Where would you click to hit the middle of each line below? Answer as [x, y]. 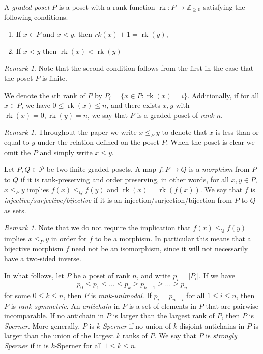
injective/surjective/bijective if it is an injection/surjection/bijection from [118, 200]
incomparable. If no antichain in [54, 316]
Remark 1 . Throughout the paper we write [70, 132]
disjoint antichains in [212, 325]
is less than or [237, 132]
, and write [154, 275]
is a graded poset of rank [176, 115]
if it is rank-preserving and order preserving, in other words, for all [125, 179]
